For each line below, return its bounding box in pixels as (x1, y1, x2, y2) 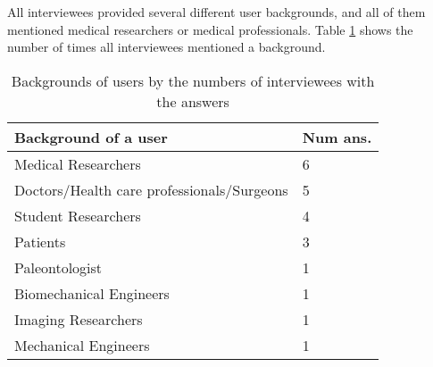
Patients (14, 230, 66, 252)
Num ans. (302, 126, 372, 147)
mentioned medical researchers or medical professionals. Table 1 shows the (7, 20, 413, 38)
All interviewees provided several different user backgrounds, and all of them (7, 3, 426, 21)
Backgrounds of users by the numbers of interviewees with (11, 70, 375, 91)
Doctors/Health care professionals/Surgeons (14, 179, 288, 200)
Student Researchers (14, 204, 141, 226)
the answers (156, 90, 229, 112)
